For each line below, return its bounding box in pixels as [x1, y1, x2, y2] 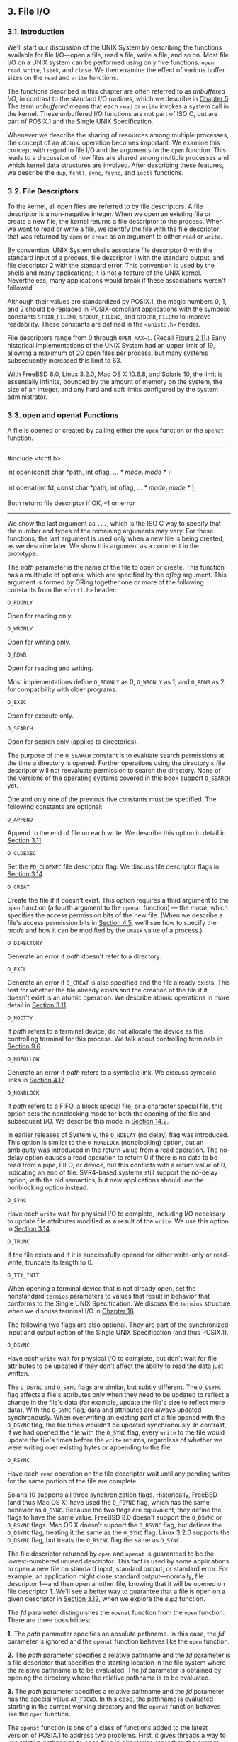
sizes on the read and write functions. [7, 73, 119, 81]
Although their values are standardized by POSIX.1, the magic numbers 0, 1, [7, 297, 227, 305]
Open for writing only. [7, 638, 71, 646]
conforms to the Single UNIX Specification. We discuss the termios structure [7, 1299, 231, 1308]
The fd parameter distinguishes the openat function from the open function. [7, 1608, 225, 1617]
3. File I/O [7, 6, 50, 18]
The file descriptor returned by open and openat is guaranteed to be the [7, 1549, 215, 1558]
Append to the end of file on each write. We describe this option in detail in [7, 828, 226, 837]
